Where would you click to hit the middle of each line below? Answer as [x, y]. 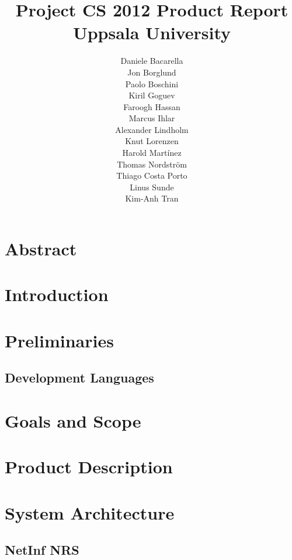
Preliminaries [59, 340]
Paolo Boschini [152, 83]
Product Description [89, 467]
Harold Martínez [152, 153]
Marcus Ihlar [152, 118]
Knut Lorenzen [152, 141]
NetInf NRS [42, 550]
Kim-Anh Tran [152, 198]
